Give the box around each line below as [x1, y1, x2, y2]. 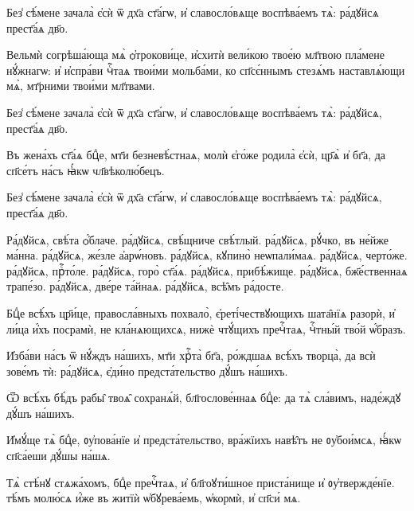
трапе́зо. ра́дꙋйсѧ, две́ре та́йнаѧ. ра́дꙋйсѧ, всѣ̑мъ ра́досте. [6, 278, 284, 295]
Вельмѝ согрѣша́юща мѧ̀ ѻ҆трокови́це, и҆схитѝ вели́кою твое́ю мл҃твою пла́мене [6, 46, 385, 63]
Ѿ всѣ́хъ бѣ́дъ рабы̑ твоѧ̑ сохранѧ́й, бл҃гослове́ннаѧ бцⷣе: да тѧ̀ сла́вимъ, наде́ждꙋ [6, 389, 401, 406]
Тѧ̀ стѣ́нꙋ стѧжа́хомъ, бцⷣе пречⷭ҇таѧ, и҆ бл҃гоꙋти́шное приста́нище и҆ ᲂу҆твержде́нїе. [6, 474, 395, 490]
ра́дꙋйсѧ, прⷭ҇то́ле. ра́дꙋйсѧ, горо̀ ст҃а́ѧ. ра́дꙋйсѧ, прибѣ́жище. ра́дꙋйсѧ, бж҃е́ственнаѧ [6, 262, 408, 279]
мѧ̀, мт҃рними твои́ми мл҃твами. [6, 77, 155, 94]
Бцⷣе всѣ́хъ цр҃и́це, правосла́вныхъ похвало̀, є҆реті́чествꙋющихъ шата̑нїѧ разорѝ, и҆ [6, 304, 396, 321]
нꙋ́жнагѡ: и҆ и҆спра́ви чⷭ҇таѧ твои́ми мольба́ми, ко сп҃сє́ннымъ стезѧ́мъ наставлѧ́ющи [6, 61, 405, 78]
